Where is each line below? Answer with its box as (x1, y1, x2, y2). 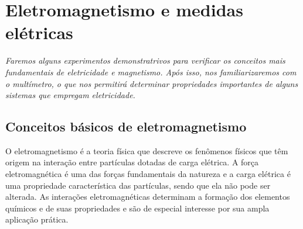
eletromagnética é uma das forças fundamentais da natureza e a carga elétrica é (5, 168, 291, 180)
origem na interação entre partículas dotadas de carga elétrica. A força (5, 156, 259, 168)
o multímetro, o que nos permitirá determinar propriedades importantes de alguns (5, 77, 298, 89)
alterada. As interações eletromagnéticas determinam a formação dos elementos (5, 190, 290, 203)
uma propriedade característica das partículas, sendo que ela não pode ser (5, 179, 271, 191)
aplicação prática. (5, 213, 69, 225)
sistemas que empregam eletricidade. (5, 89, 135, 101)
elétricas (5, 20, 73, 44)
